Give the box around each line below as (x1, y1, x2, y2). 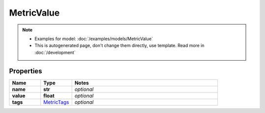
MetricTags (43, 98, 69, 105)
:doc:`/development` (34, 49, 76, 55)
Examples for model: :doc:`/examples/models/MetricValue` (34, 36, 153, 42)
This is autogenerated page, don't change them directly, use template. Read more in (34, 43, 205, 48)
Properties (9, 67, 42, 75)
